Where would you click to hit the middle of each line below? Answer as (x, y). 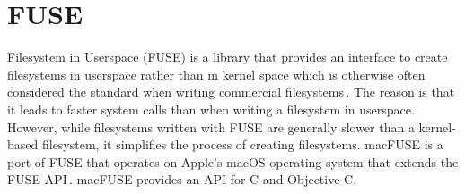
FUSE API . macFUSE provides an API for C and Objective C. (182, 179)
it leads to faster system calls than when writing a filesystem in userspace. (211, 109)
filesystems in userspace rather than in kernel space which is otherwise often (216, 74)
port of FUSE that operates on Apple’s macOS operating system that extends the (233, 161)
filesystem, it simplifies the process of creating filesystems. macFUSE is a (242, 144)
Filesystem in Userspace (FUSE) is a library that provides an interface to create (228, 57)
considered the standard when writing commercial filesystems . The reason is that (231, 92)
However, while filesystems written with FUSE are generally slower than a (211, 127)
